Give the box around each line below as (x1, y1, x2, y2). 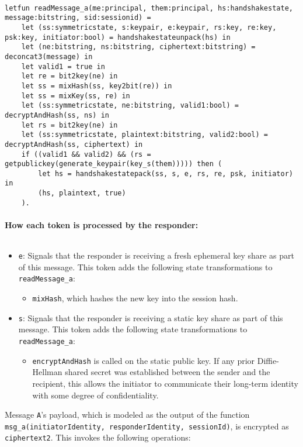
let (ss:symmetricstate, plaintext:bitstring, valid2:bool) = (21, 130, 269, 139)
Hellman (32, 366, 62, 378)
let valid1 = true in (21, 62, 105, 71)
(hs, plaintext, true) (38, 189, 126, 198)
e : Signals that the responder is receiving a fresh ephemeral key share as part (18, 249, 295, 262)
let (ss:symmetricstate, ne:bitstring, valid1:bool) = (21, 101, 239, 110)
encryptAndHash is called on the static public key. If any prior (32, 354, 255, 366)
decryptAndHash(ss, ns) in (5, 111, 109, 119)
